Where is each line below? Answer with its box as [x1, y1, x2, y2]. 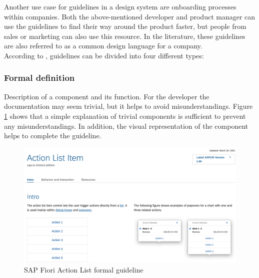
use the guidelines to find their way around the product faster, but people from [4, 21, 246, 31]
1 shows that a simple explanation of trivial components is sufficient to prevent [4, 110, 246, 121]
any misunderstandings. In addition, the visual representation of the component [4, 120, 248, 131]
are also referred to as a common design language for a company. [4, 40, 202, 51]
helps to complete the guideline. [4, 130, 101, 141]
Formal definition [4, 71, 75, 84]
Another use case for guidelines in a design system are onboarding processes [4, 1, 236, 11]
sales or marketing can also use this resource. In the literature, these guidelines [4, 30, 245, 41]
